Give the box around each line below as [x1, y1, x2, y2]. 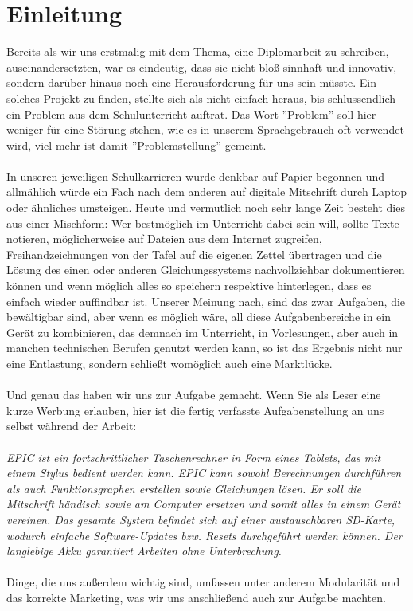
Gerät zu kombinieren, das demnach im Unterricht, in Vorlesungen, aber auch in [6, 323, 399, 340]
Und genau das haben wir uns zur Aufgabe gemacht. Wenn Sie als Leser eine [6, 386, 381, 403]
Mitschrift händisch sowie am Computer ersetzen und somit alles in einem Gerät [6, 495, 401, 512]
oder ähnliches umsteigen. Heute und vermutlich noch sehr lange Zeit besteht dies [6, 199, 405, 216]
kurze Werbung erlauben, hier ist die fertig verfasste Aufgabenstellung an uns [6, 401, 384, 418]
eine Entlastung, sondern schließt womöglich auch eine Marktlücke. [6, 355, 333, 371]
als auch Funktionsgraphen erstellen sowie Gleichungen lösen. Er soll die [6, 480, 361, 496]
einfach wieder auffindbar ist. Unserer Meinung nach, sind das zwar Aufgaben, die [6, 292, 406, 309]
